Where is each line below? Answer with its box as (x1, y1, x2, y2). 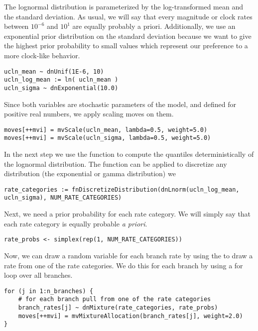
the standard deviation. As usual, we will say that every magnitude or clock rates (4, 11, 253, 21)
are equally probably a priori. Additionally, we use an (72, 21, 236, 31)
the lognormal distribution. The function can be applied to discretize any (4, 158, 227, 169)
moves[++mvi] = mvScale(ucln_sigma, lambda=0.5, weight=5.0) (4, 134, 211, 142)
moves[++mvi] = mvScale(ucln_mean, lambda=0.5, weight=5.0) (4, 126, 208, 133)
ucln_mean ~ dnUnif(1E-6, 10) (4, 68, 104, 75)
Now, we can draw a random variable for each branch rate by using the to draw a (4, 250, 253, 260)
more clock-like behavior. (4, 50, 80, 60)
